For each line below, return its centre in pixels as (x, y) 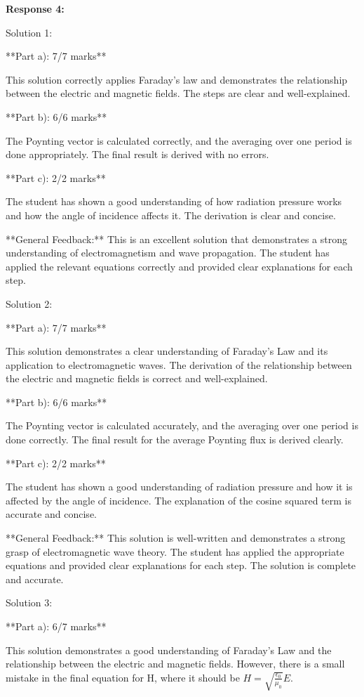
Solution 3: (29, 602)
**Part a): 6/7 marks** (56, 626)
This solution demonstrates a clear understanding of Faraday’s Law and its (167, 351)
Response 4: (35, 8)
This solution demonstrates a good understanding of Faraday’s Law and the (169, 650)
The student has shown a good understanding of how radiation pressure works (174, 201)
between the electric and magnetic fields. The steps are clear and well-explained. (178, 93)
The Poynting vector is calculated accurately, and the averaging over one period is (182, 425)
